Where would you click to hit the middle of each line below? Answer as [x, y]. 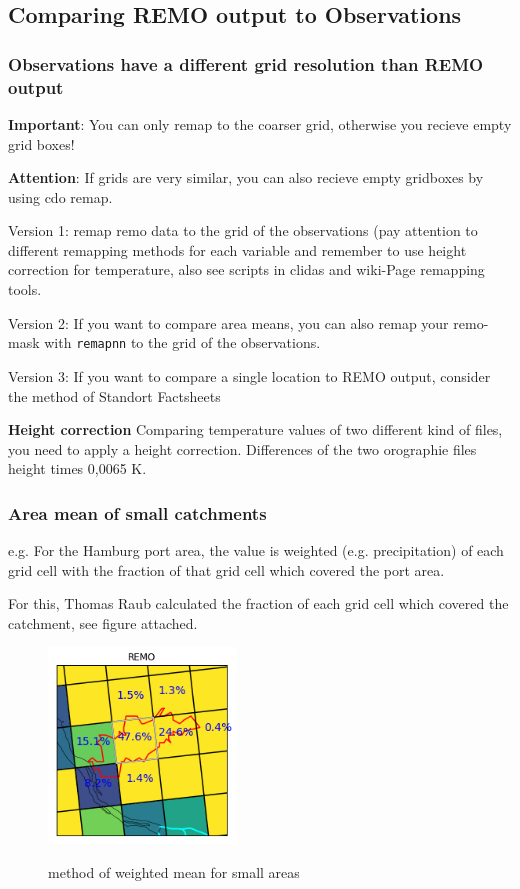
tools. [25, 289]
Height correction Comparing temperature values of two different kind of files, [255, 429]
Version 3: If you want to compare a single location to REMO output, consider [249, 375]
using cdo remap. [60, 196]
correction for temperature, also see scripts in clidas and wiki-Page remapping [246, 269]
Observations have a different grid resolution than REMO [246, 63]
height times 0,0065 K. [77, 468]
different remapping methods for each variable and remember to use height [237, 249]
